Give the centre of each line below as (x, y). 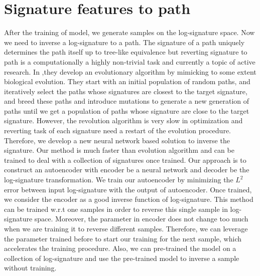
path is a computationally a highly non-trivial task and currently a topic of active (130, 61)
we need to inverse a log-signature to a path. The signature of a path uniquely (124, 42)
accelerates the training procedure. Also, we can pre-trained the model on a (120, 248)
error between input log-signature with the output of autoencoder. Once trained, (128, 189)
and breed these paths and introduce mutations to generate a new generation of (127, 101)
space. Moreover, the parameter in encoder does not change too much (141, 219)
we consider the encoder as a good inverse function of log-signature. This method (129, 199)
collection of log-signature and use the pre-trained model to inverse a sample (122, 258)
